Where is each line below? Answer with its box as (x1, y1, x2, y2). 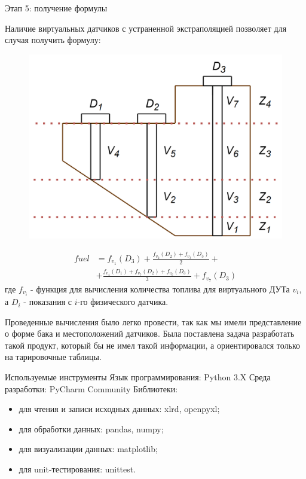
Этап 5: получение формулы (5, 2, 108, 14)
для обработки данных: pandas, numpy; (19, 422, 164, 435)
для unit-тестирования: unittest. (19, 463, 136, 475)
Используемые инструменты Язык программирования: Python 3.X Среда (5, 371, 271, 383)
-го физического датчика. (77, 295, 169, 308)
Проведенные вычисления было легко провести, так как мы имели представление (5, 315, 302, 328)
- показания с (23, 295, 72, 308)
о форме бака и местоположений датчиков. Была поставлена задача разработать (5, 327, 295, 340)
